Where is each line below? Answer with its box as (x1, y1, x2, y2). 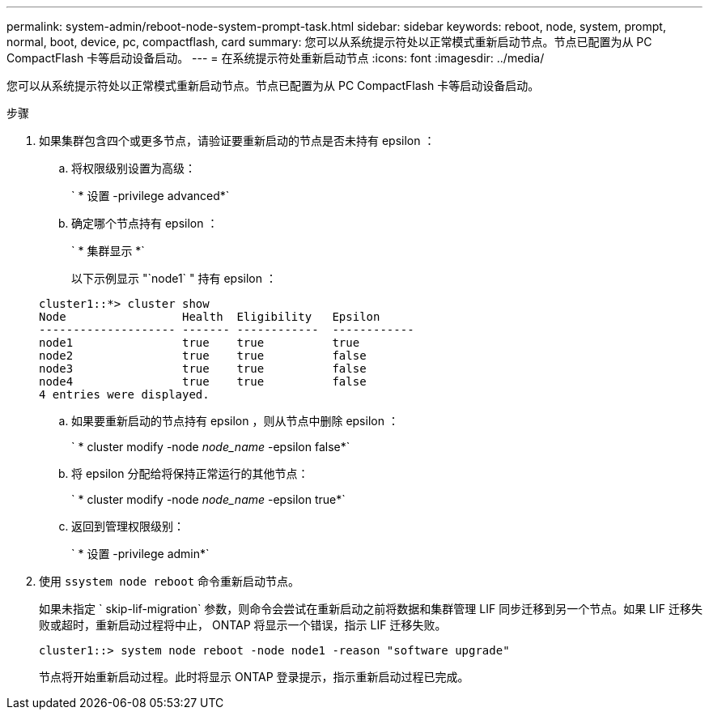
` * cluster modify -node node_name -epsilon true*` (71, 492, 346, 506)
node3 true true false (39, 362, 367, 375)
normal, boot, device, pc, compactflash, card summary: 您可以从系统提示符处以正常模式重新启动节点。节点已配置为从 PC (6, 35, 652, 49)
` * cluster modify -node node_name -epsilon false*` (71, 440, 350, 454)
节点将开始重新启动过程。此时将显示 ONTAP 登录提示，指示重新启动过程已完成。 (39, 670, 469, 684)
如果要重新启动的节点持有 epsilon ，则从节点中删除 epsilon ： (71, 414, 399, 428)
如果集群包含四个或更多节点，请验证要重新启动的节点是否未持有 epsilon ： (39, 134, 435, 147)
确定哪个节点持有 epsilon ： (71, 216, 219, 230)
